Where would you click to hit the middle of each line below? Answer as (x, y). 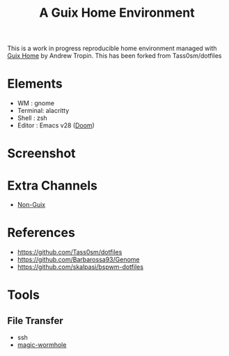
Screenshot (41, 154)
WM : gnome (35, 103)
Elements (35, 84)
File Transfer (35, 321)
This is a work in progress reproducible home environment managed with (112, 48)
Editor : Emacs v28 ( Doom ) (56, 125)
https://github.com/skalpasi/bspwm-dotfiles (80, 267)
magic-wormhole (42, 345)
